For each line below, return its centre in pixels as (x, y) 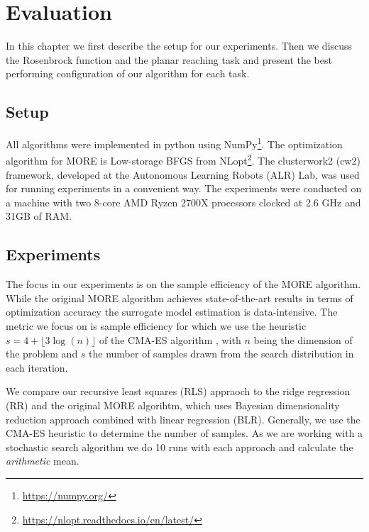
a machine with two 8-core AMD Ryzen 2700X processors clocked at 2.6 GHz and (183, 202)
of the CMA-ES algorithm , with (170, 339)
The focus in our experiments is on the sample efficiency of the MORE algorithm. (183, 284)
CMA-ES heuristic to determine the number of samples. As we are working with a (184, 433)
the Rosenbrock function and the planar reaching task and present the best (169, 59)
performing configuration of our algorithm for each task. (128, 73)
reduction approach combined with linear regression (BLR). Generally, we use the (183, 419)
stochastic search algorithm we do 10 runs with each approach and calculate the (180, 447)
